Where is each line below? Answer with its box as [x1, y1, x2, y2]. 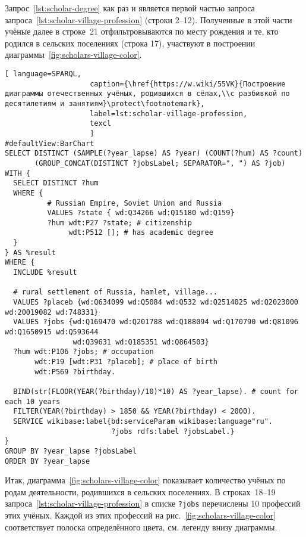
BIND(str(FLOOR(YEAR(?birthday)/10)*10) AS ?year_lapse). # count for [13, 387, 298, 396]
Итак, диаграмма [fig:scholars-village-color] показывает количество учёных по [5, 474, 286, 486]
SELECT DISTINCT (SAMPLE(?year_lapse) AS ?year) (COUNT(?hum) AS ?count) [5, 149, 303, 158]
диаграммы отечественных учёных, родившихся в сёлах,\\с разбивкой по [5, 89, 290, 98]
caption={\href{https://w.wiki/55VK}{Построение [90, 79, 286, 88]
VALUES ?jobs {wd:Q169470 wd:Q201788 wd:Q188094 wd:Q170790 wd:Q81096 [13, 318, 298, 327]
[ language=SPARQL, [5, 69, 81, 78]
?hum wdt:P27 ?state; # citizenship [47, 218, 192, 227]
